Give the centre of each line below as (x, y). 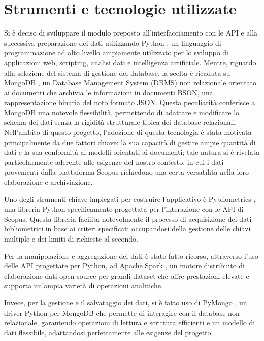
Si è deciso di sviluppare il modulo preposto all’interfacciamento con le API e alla (131, 33)
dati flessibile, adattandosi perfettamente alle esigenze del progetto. (109, 332)
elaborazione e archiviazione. (48, 182)
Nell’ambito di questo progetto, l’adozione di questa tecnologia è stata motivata (128, 132)
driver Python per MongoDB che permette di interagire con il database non (122, 312)
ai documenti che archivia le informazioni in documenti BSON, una (109, 92)
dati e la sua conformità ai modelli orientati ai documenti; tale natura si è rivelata (132, 152)
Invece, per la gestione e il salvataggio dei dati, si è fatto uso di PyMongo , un (126, 302)
